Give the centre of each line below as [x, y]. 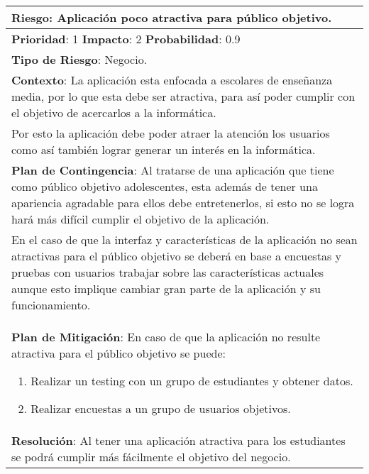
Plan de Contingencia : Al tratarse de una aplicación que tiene [173, 170]
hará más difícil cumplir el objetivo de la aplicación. [141, 219]
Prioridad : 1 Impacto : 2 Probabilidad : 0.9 [126, 39]
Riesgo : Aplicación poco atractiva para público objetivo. [172, 17]
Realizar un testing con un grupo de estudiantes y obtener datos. [192, 381]
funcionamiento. [51, 305]
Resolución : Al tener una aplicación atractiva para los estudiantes [178, 440]
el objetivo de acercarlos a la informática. [114, 112]
